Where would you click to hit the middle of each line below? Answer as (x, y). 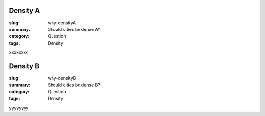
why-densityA (62, 23)
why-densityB (62, 78)
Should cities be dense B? (74, 85)
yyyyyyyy (19, 108)
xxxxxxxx (19, 52)
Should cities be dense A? (74, 29)
